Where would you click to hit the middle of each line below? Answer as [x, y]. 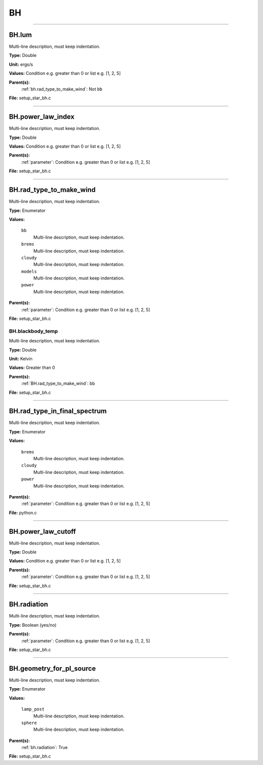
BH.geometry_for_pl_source [52, 668]
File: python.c [23, 513]
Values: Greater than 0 [32, 368]
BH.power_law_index [42, 117]
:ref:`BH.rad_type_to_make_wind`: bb [58, 383]
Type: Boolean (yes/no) [33, 625]
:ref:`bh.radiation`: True [44, 747]
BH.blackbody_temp [33, 331]
